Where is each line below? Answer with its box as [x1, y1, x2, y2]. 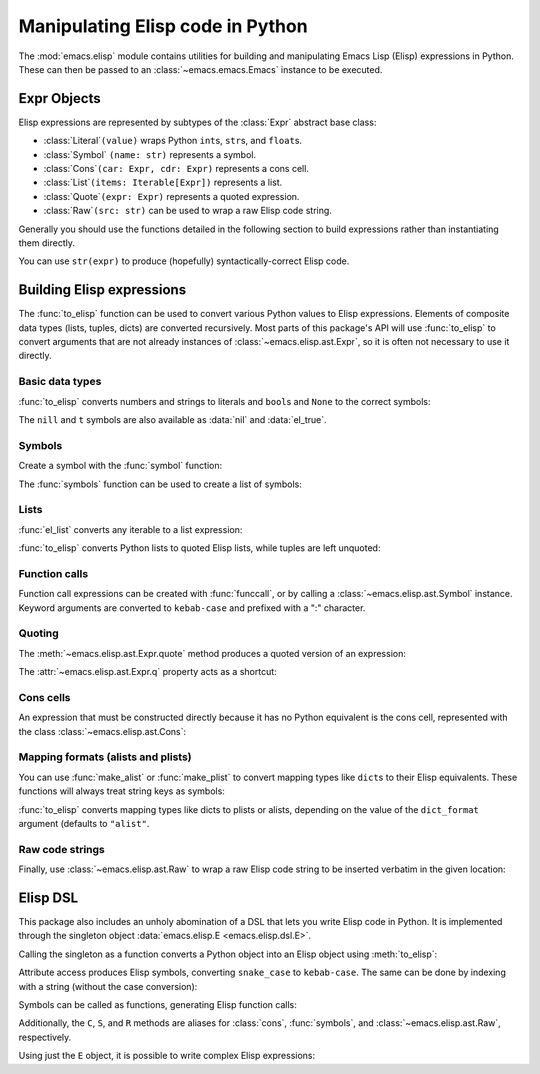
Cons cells [18, 690, 71, 704]
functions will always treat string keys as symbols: [18, 785, 225, 797]
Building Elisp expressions [18, 281, 187, 299]
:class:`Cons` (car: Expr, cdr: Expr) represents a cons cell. [43, 163, 310, 175]
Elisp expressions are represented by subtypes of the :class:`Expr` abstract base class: [18, 116, 377, 128]
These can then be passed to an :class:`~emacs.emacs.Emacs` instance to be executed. [18, 63, 383, 75]
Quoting [18, 626, 59, 640]
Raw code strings [18, 842, 105, 856]
